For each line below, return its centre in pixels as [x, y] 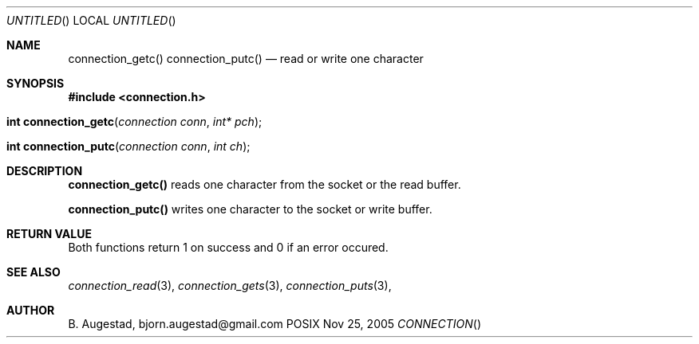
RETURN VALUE [49, 234]
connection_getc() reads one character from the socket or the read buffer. [265, 184]
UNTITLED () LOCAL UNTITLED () [91, 20]
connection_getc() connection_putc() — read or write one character [246, 59]
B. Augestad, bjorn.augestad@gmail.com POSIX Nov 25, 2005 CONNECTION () [274, 324]
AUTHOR [31, 310]
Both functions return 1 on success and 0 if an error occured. [228, 247]
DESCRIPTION [45, 171]
